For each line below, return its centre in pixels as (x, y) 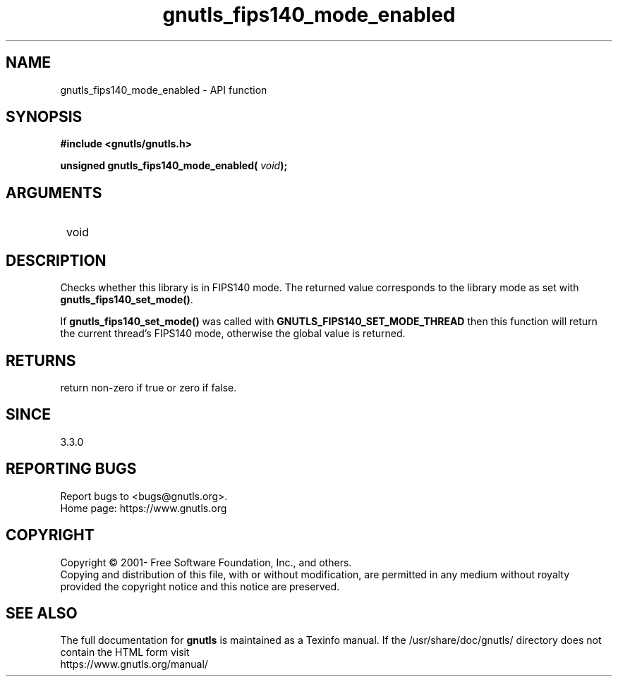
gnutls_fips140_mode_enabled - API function (164, 90)
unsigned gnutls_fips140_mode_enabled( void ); (174, 166)
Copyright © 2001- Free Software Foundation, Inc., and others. (206, 562)
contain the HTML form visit (125, 652)
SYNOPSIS (44, 117)
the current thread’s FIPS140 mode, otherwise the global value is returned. (233, 334)
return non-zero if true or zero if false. (149, 387)
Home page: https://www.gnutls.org (144, 508)
